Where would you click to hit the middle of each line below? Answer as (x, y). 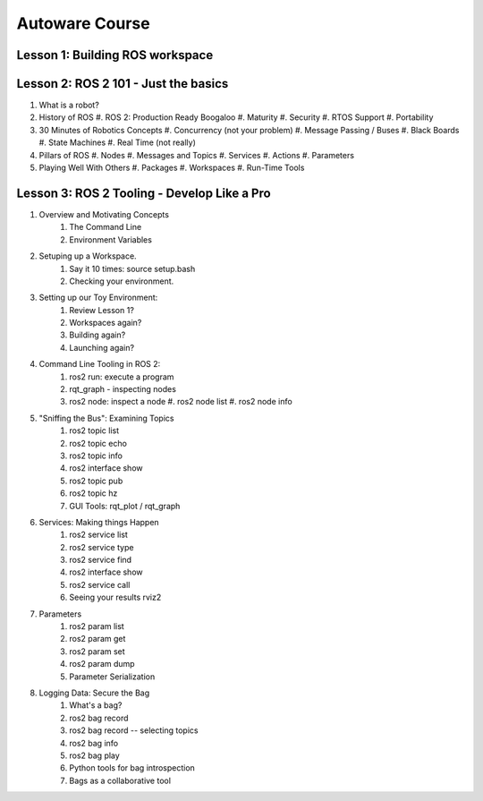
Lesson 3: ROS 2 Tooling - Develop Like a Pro (144, 193)
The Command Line (106, 227)
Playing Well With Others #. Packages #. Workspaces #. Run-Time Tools (172, 168)
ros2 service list (99, 535)
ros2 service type (102, 547)
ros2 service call (100, 584)
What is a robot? (69, 105)
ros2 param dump (102, 664)
